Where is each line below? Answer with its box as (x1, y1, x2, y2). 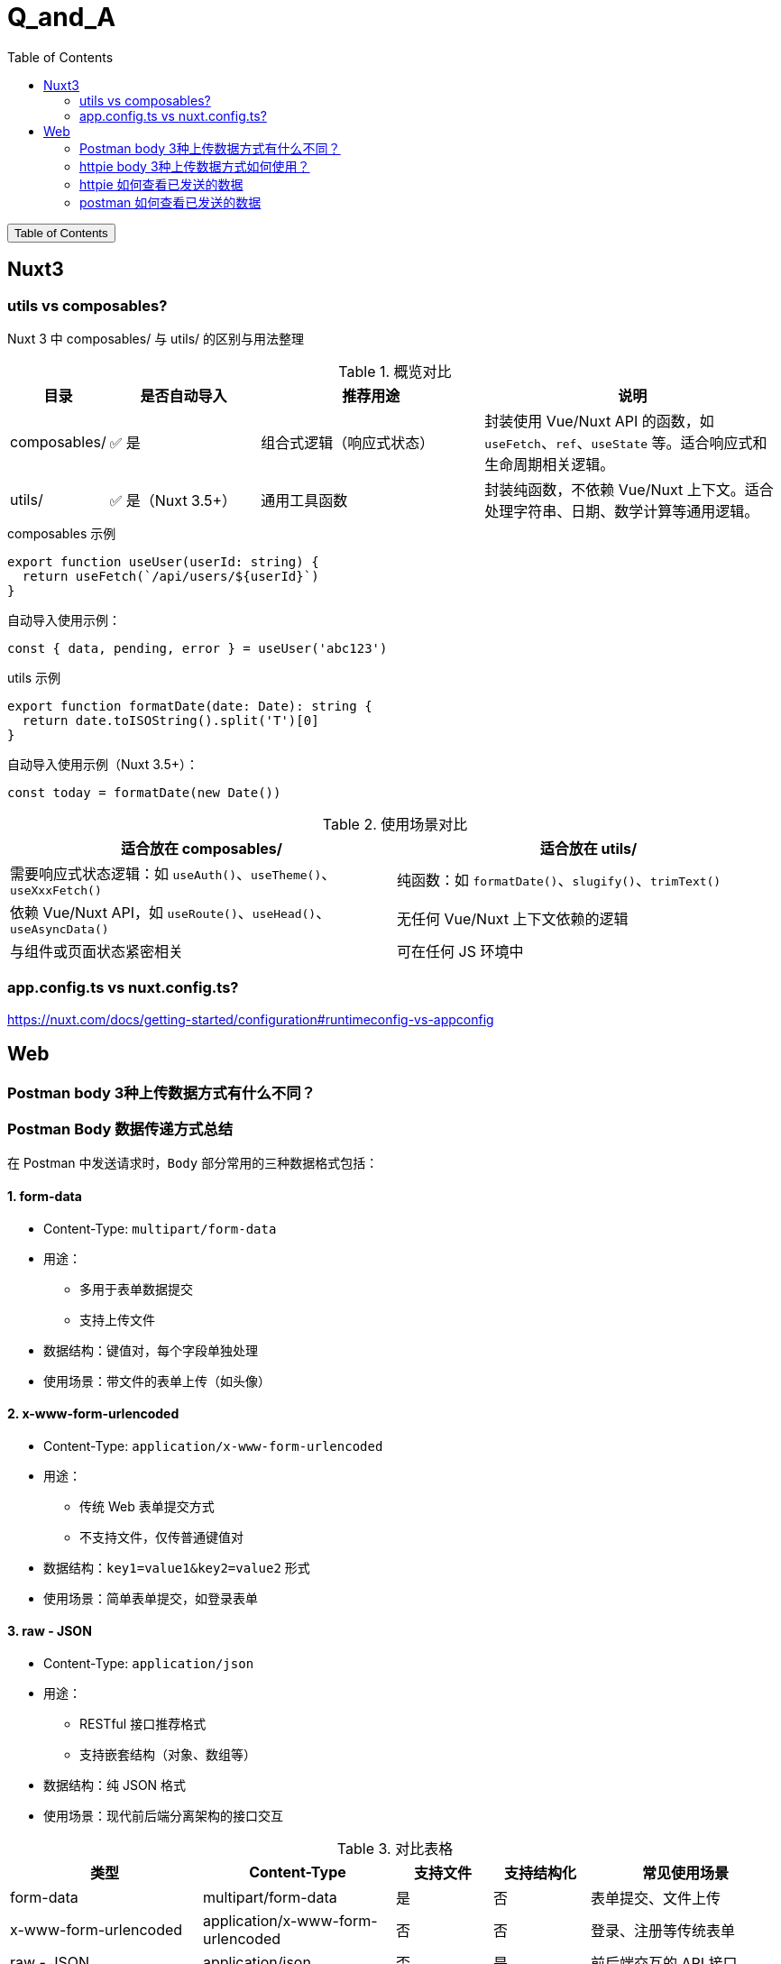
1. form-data (7, 1188, 82, 1204)
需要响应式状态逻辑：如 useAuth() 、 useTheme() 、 (10, 864, 336, 883)
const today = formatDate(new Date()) (7, 785, 281, 800)
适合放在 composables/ (121, 839, 282, 858)
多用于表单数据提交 (79, 1280, 193, 1297)
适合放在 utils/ (539, 839, 638, 858)
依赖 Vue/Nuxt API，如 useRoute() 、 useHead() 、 (10, 903, 331, 922)
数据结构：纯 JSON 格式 (43, 1776, 187, 1793)
